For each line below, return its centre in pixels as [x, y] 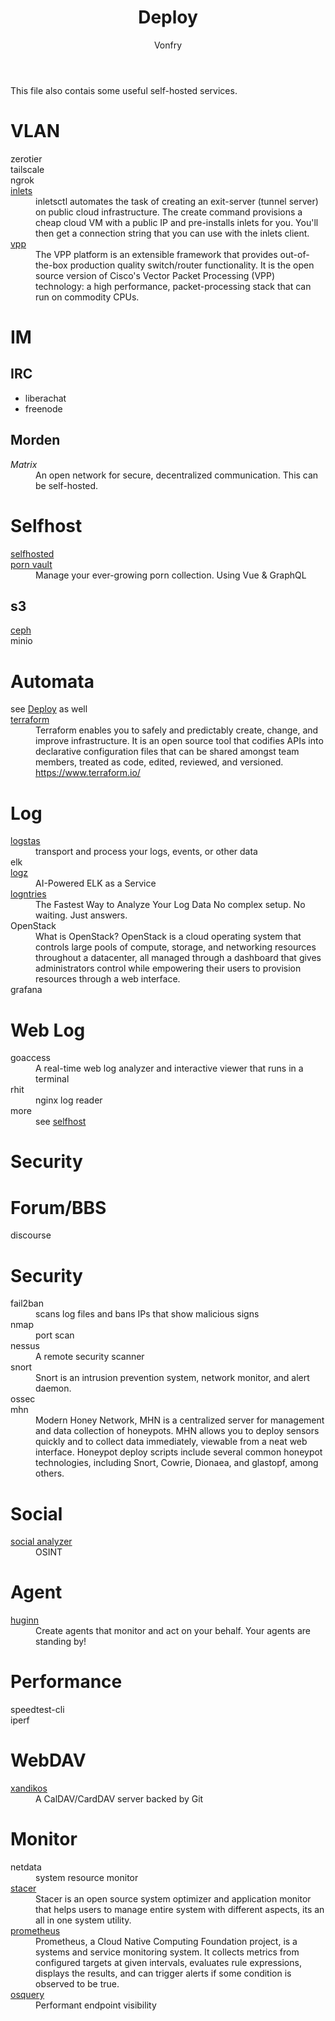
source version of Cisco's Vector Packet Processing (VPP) [155, 275]
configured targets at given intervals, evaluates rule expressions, [168, 1962]
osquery [27, 1994]
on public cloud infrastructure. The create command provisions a [169, 212]
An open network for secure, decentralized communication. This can [177, 475]
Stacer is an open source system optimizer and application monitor [173, 1899]
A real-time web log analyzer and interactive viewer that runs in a [169, 1068]
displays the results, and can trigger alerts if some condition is [163, 1973]
